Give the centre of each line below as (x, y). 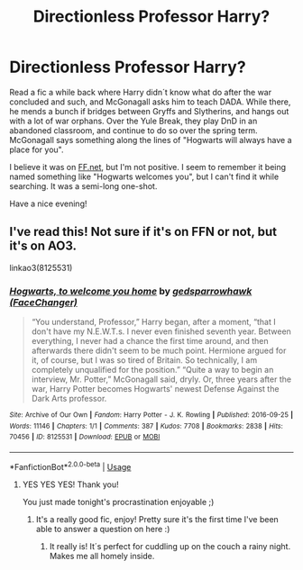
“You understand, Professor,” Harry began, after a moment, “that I (154, 322)
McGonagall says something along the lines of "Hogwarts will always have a (151, 140)
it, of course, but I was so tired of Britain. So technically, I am (144, 360)
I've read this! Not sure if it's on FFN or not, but (143, 232)
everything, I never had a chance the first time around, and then (150, 341)
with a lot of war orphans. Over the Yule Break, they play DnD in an (133, 121)
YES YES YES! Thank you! (70, 484)
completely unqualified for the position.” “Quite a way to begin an (152, 370)
